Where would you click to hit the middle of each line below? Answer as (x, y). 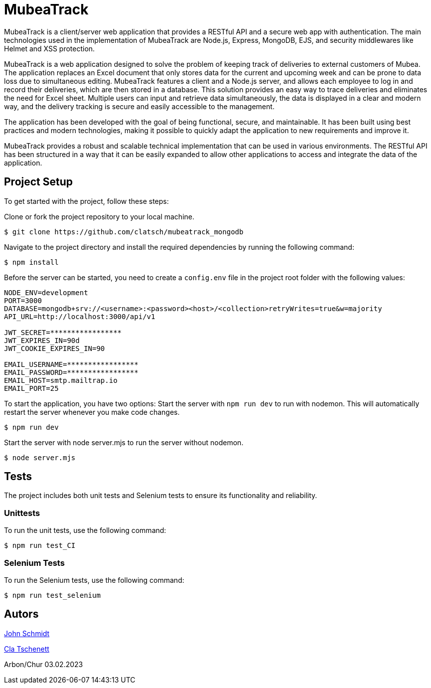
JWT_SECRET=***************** (63, 332)
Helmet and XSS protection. (50, 48)
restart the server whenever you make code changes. (92, 412)
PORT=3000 (23, 300)
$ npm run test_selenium (52, 595)
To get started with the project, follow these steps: (86, 201)
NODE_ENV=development (46, 292)
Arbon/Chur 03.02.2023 (44, 664)
